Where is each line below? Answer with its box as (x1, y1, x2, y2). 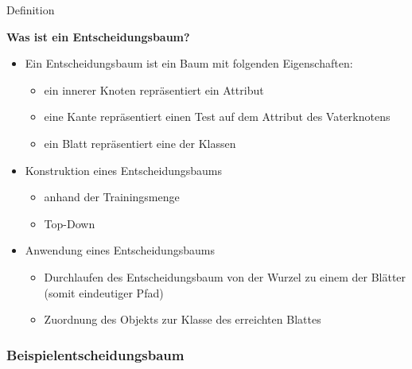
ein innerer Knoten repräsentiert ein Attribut (44, 81, 264, 98)
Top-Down (44, 215, 95, 231)
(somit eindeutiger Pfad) (44, 284, 164, 301)
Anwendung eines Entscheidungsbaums (25, 242, 215, 258)
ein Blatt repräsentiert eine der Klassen (44, 134, 236, 151)
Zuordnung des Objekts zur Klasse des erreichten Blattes (44, 311, 321, 328)
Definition (6, 2, 55, 17)
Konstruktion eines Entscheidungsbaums (25, 161, 222, 178)
